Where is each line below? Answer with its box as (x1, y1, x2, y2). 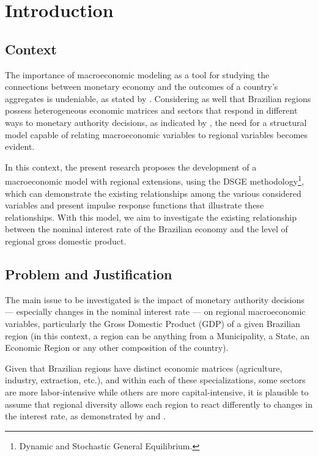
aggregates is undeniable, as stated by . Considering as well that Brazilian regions (5, 92, 311, 105)
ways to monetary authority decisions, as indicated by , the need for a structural (5, 116, 307, 128)
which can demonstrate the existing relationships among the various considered (5, 186, 301, 199)
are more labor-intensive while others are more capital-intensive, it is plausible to (5, 385, 309, 398)
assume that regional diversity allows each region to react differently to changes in (5, 397, 312, 410)
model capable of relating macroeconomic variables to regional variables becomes (5, 128, 308, 141)
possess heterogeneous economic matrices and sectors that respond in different (5, 104, 298, 117)
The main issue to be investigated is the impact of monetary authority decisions (5, 293, 305, 306)
